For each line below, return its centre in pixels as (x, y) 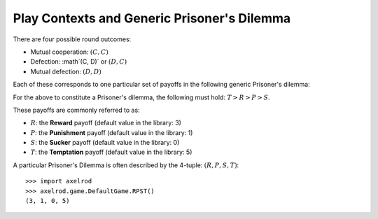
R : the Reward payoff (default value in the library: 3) (106, 123)
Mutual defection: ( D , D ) (66, 71)
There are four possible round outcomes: (72, 39)
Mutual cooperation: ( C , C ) (69, 52)
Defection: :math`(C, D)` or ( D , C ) (79, 62)
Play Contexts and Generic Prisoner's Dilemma (152, 18)
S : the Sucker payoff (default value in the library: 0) (105, 143)
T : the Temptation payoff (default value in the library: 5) (111, 152)
